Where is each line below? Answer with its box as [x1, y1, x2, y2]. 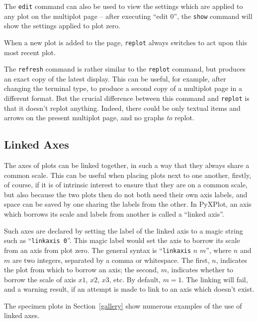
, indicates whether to [167, 264, 234, 275]
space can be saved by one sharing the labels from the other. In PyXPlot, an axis [4, 199, 252, 209]
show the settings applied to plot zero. [4, 20, 120, 31]
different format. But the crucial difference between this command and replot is [4, 93, 250, 103]
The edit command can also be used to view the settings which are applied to [4, 1, 243, 11]
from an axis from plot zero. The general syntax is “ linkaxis [4, 244, 191, 255]
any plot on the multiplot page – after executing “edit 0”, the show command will [4, 10, 253, 21]
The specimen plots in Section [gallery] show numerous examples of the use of [4, 300, 242, 311]
